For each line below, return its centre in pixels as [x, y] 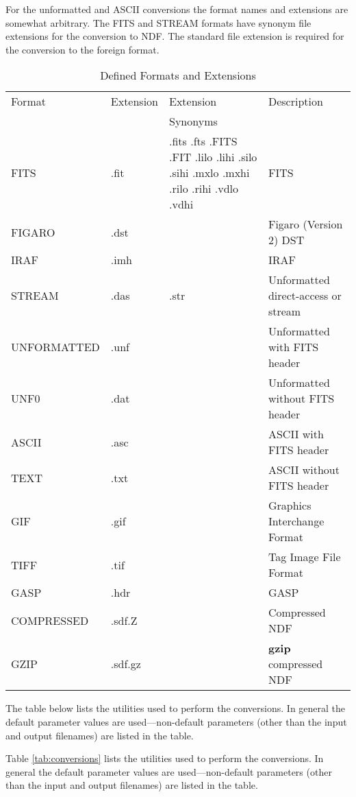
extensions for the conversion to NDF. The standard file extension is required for [175, 36]
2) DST [286, 240]
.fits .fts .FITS [203, 141]
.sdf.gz [126, 664]
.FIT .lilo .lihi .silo [213, 157]
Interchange [296, 521]
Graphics [290, 505]
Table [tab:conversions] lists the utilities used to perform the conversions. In [165, 758]
